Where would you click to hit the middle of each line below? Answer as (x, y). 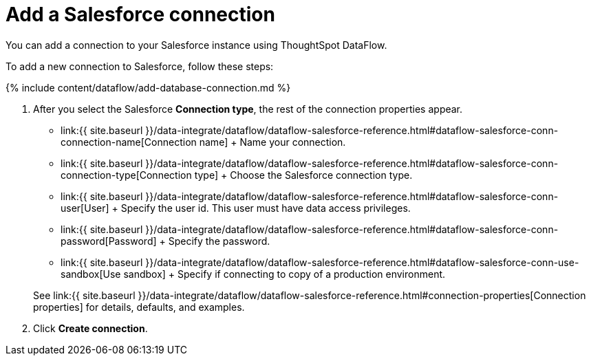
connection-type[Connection (126, 175)
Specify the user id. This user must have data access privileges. (266, 208)
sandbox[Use (91, 274)
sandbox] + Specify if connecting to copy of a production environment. (284, 274)
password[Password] (109, 241)
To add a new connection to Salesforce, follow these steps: (140, 66)
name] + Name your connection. (272, 142)
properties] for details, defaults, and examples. (139, 307)
